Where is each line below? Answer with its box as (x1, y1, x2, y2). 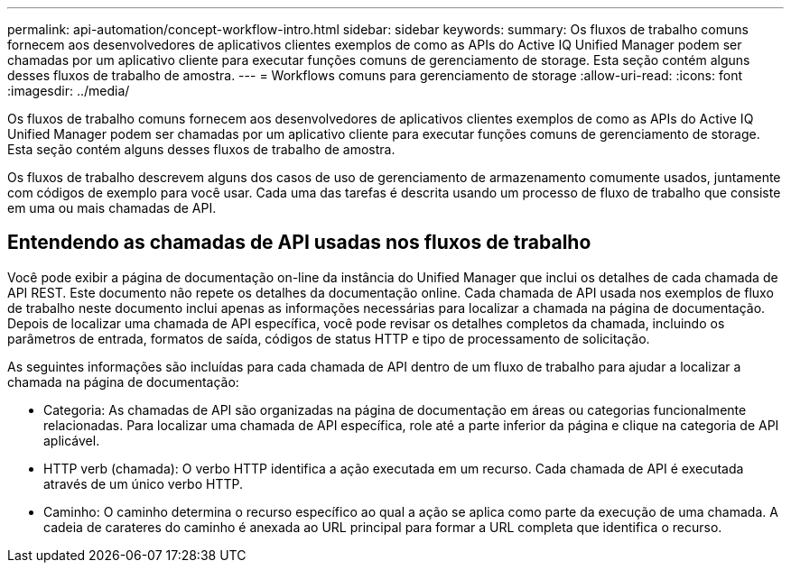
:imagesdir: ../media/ (7, 83, 130, 98)
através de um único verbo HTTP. (43, 475, 244, 492)
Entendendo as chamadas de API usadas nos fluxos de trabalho (7, 231, 591, 254)
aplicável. (43, 432, 100, 448)
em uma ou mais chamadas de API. (7, 200, 217, 216)
